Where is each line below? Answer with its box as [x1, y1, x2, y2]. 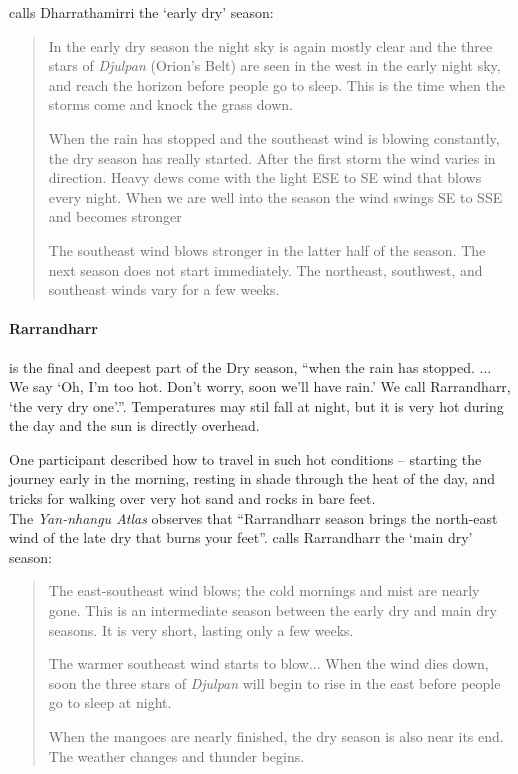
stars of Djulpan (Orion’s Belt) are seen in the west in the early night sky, [48, 55, 501, 76]
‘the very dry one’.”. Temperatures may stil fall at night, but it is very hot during [9, 395, 504, 416]
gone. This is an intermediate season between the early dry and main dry [48, 600, 497, 621]
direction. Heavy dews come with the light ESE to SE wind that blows [48, 167, 482, 188]
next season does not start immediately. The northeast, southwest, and [48, 259, 483, 280]
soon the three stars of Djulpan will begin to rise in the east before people [48, 672, 501, 693]
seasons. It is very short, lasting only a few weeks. [48, 619, 354, 640]
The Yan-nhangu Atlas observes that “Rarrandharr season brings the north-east [9, 507, 498, 528]
